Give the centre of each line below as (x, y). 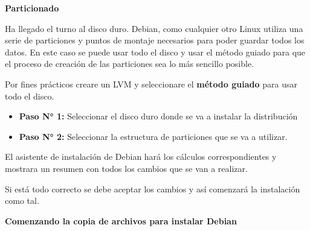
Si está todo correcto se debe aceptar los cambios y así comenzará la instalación (153, 188)
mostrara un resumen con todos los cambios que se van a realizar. (126, 168)
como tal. (22, 201)
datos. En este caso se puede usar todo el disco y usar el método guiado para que (155, 52)
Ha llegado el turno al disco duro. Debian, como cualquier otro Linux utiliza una (154, 28)
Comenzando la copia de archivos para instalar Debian (121, 220)
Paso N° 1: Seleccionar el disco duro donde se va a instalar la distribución (158, 116)
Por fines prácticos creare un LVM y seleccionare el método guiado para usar (151, 84)
